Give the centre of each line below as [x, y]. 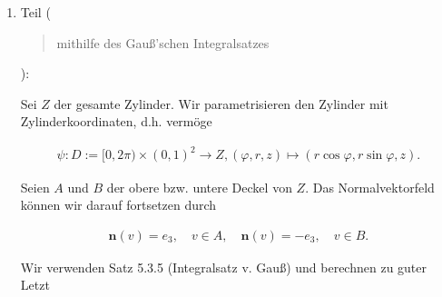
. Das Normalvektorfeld [370, 187]
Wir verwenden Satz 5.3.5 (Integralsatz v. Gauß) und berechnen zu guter [224, 267]
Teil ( [35, 12]
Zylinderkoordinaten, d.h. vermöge [116, 121]
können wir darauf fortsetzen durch [118, 205]
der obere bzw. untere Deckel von [199, 187]
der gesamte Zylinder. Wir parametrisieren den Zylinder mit [221, 103]
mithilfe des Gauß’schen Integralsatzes [163, 42]
